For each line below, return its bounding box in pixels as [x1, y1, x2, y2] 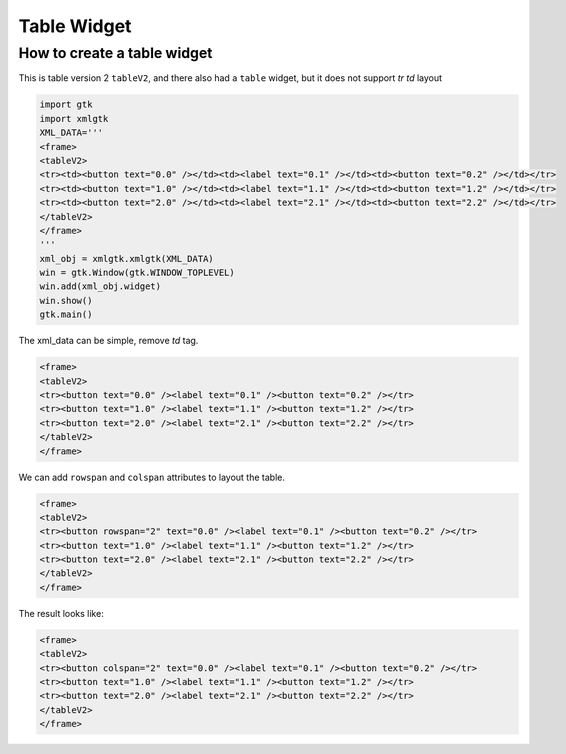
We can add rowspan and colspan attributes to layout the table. [18, 471, 285, 483]
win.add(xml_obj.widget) [39, 281, 162, 292]
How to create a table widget [18, 44, 213, 62]
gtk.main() [39, 309, 93, 320]
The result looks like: [18, 607, 104, 619]
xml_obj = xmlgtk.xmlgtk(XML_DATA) [39, 253, 214, 264]
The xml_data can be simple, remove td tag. [18, 335, 199, 347]
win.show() [39, 295, 93, 306]
